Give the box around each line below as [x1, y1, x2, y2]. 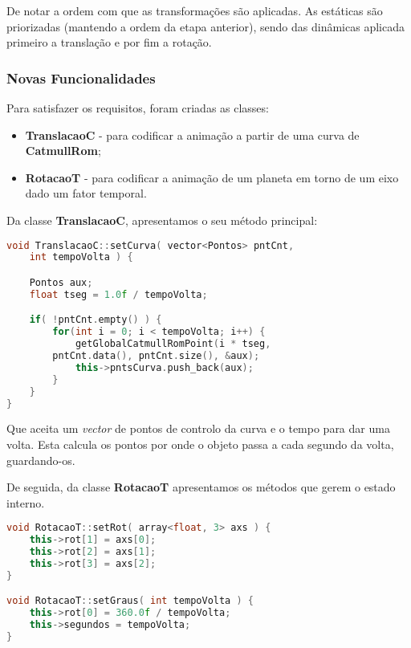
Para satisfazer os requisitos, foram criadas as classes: [6, 100, 269, 116]
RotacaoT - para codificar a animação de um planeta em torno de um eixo [25, 169, 399, 185]
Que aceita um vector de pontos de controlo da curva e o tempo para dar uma [6, 420, 390, 437]
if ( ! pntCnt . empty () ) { [29, 314, 162, 326]
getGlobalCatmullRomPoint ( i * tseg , [75, 338, 271, 350]
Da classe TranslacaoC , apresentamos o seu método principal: [6, 211, 318, 228]
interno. [6, 494, 45, 511]
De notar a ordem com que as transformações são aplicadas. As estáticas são [6, 2, 383, 18]
